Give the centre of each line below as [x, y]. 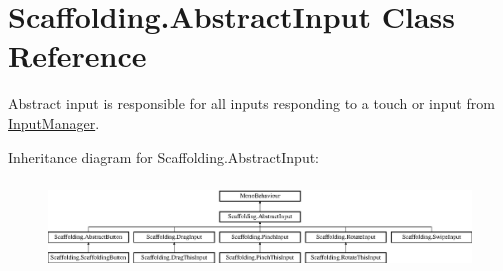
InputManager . [54, 122]
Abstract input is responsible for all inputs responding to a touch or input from [251, 103]
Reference [77, 55]
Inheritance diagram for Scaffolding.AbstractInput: [164, 156]
